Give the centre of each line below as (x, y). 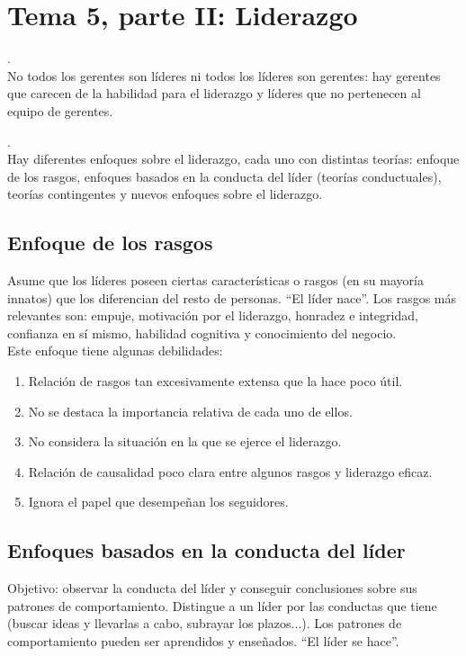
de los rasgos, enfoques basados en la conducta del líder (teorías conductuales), (224, 176)
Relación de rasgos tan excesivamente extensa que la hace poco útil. (215, 381)
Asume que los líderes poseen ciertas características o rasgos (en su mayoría (215, 280)
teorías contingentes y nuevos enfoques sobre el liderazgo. (165, 194)
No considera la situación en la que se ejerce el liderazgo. (185, 441)
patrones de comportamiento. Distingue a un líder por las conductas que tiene (222, 605)
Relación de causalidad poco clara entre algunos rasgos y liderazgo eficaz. (230, 471)
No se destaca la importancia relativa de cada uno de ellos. (190, 411)
